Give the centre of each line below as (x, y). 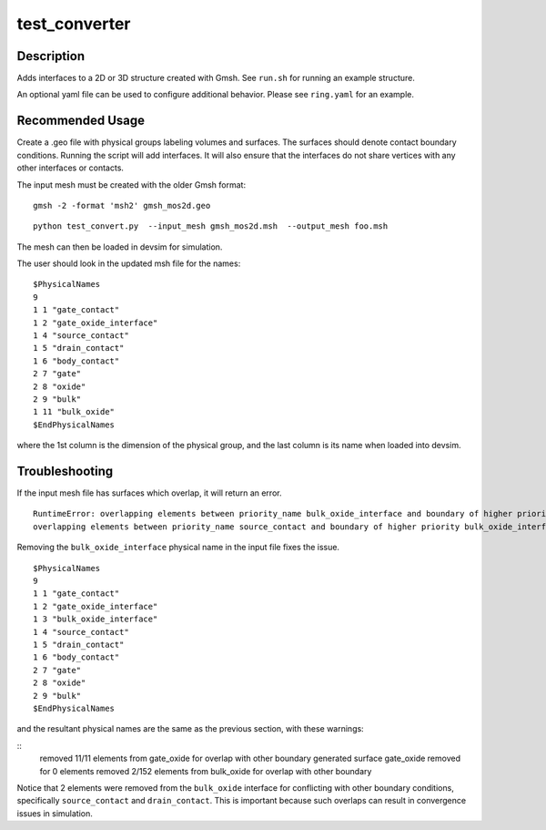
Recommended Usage (81, 121)
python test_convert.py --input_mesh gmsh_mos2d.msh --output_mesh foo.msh (211, 226)
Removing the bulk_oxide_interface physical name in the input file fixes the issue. (178, 548)
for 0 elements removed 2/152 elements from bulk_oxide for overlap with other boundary (206, 771)
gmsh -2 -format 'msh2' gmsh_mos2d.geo (122, 205)
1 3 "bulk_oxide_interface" (96, 619)
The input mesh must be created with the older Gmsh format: (131, 184)
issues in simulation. (55, 813)
